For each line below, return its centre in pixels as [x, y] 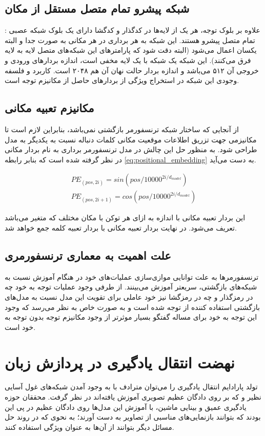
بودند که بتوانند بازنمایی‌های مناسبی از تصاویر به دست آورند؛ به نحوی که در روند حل [133, 417]
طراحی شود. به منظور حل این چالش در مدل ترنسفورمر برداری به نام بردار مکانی [131, 149]
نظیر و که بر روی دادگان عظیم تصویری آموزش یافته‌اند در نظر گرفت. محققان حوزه [133, 397]
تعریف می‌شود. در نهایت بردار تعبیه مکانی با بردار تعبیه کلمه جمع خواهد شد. [121, 227]
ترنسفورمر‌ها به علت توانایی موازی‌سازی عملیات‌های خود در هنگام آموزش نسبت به [132, 276]
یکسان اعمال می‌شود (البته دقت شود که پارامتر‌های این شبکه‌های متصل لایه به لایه [131, 50]
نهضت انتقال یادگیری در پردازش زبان [120, 362]
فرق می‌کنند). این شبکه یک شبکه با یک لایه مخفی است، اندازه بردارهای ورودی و [128, 60]
